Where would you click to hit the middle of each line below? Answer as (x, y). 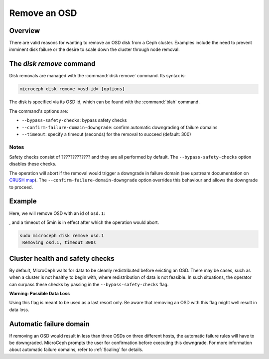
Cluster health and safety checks (62, 259)
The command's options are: (39, 111)
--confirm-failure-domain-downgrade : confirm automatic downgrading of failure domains (120, 127)
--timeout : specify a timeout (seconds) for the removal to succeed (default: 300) (106, 134)
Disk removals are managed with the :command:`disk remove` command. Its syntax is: (98, 76)
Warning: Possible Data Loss (40, 293)
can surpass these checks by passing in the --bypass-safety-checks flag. (89, 284)
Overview (25, 31)
